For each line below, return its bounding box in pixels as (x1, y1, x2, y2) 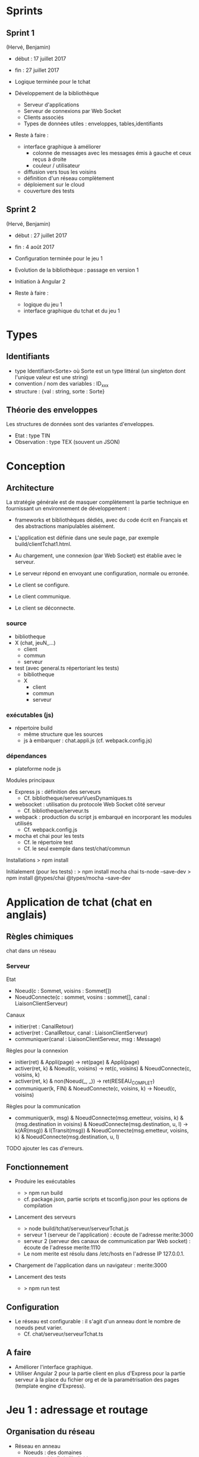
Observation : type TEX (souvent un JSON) (14, 439, 121, 446)
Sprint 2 (6, 204, 37, 215)
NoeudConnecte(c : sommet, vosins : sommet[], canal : (14, 994, 150, 1001)
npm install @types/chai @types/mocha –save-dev (6, 875, 131, 882)
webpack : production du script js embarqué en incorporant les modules (14, 813, 192, 821)
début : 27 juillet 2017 (14, 232, 67, 239)
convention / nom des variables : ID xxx (14, 380, 109, 389)
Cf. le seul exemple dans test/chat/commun (23, 845, 131, 852)
